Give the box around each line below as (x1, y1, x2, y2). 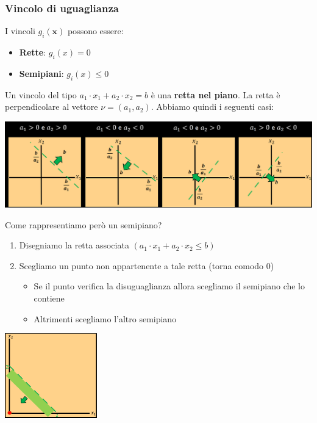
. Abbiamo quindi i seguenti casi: (151, 100, 274, 113)
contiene (34, 292, 65, 305)
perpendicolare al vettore (5, 100, 98, 113)
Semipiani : (19, 67, 64, 79)
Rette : (19, 46, 46, 59)
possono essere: (67, 24, 124, 37)
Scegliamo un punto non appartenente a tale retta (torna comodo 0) (19, 259, 274, 272)
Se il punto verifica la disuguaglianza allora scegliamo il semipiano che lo (34, 280, 305, 292)
